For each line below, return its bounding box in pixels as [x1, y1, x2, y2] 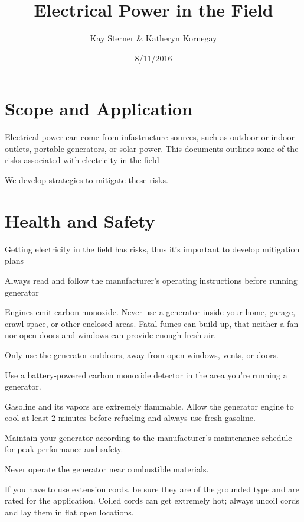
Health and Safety [5, 208, 155, 232]
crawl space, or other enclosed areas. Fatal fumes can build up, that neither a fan [5, 317, 299, 329]
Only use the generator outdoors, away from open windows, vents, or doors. [5, 348, 279, 361]
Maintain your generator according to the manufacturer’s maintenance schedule [5, 431, 292, 443]
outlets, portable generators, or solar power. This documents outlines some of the [5, 142, 299, 154]
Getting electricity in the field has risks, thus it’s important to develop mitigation [5, 242, 300, 255]
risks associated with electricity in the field [5, 154, 159, 166]
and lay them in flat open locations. [5, 505, 134, 518]
